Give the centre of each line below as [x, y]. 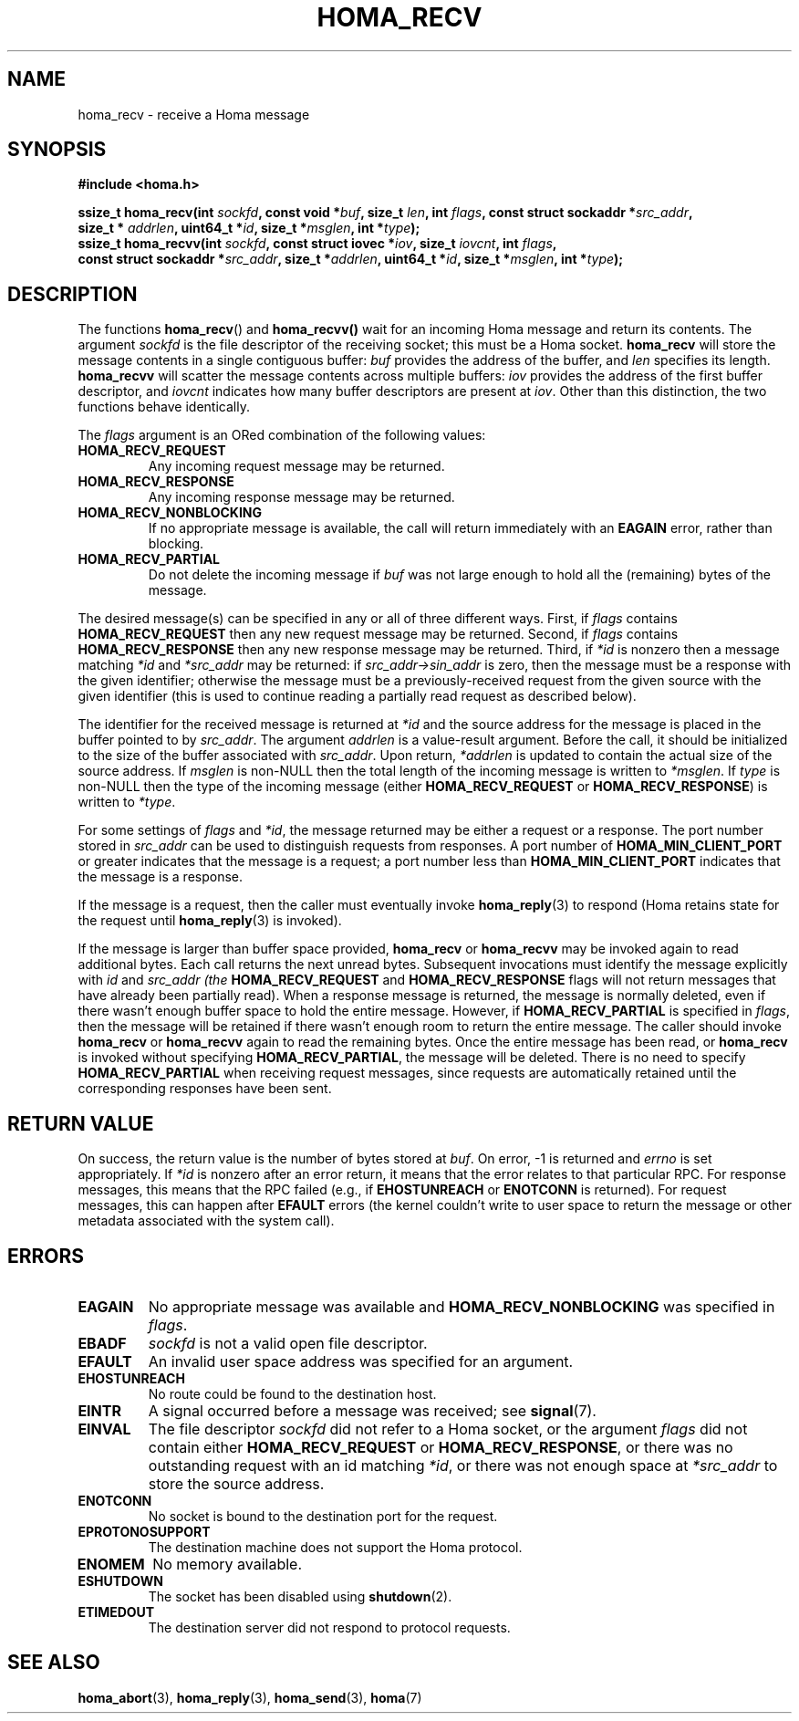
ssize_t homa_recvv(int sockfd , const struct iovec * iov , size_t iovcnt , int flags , [317, 244]
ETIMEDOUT [116, 1611]
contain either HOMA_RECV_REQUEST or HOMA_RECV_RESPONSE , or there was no [441, 1447]
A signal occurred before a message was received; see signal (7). [372, 1410]
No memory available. [228, 1564]
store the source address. [236, 1483]
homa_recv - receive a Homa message [194, 114]
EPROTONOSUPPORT [144, 1531]
